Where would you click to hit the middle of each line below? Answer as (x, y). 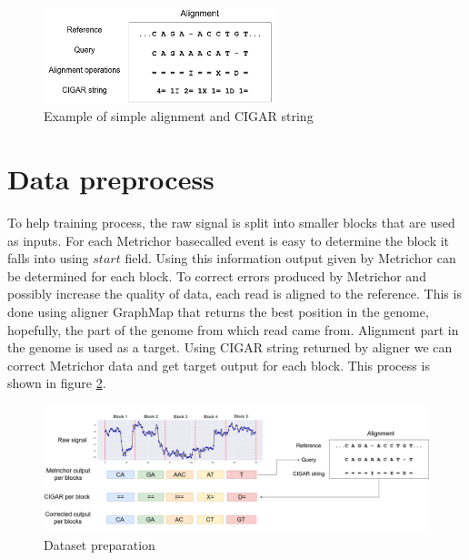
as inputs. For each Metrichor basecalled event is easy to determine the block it (229, 240)
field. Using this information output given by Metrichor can (290, 258)
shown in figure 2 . (57, 383)
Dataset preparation (100, 544)
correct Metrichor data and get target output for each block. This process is (219, 365)
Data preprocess (111, 178)
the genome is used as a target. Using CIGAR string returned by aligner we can (230, 347)
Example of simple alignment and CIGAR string (179, 116)
